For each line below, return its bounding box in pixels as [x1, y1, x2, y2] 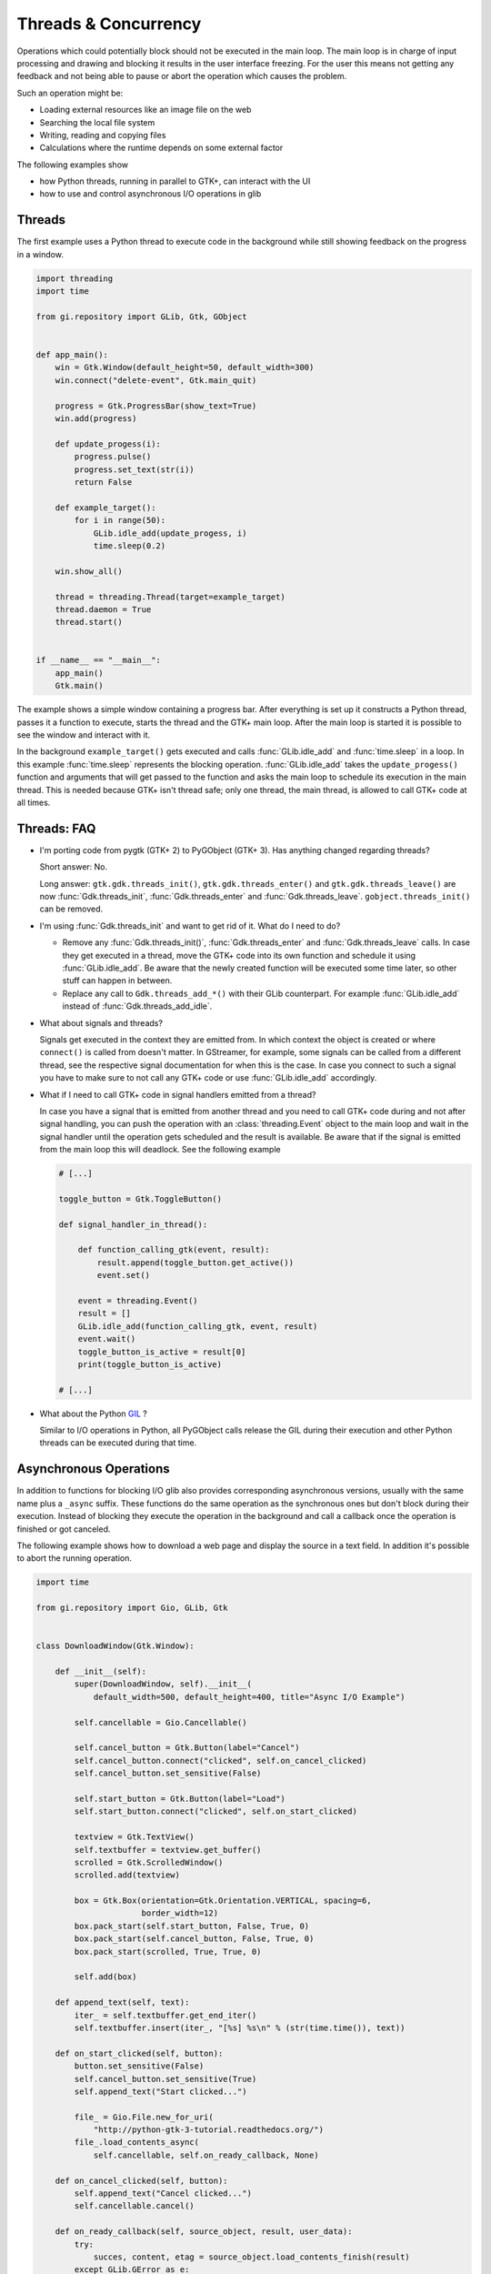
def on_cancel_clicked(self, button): [55, 2175, 228, 2186]
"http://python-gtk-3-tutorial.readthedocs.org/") [93, 2125, 325, 2135]
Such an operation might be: [16, 87, 124, 98]
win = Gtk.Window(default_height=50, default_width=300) [55, 362, 315, 373]
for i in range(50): [74, 515, 166, 526]
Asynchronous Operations [16, 1461, 170, 1477]
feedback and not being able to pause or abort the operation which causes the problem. [16, 71, 347, 82]
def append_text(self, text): [55, 1997, 190, 2007]
